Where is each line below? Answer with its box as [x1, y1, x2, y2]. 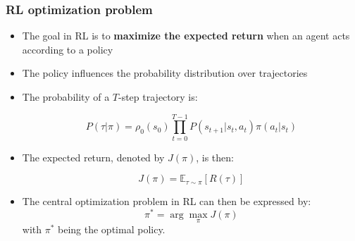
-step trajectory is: [118, 89, 198, 104]
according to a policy [22, 42, 113, 56]
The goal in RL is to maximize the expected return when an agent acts [22, 28, 350, 43]
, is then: [196, 149, 234, 164]
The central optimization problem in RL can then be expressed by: [22, 194, 311, 209]
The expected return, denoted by [22, 149, 165, 164]
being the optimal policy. [58, 222, 166, 237]
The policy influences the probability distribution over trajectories [22, 66, 308, 80]
